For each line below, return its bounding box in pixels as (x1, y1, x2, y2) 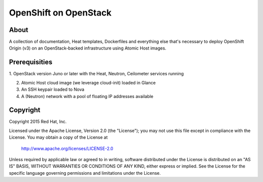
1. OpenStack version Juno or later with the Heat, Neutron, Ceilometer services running (9, 71, 184, 77)
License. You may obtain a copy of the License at (9, 134, 108, 140)
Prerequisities (9, 58, 53, 66)
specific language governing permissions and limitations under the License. (9, 170, 161, 176)
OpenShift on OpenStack (9, 7, 112, 18)
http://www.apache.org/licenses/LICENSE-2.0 (21, 146, 113, 151)
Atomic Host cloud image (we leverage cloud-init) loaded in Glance (21, 80, 156, 85)
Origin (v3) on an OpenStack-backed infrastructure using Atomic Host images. (9, 45, 167, 51)
